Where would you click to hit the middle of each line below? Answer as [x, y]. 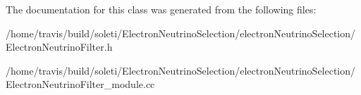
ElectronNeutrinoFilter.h [59, 47]
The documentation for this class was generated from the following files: [161, 9]
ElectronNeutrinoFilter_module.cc [80, 84]
